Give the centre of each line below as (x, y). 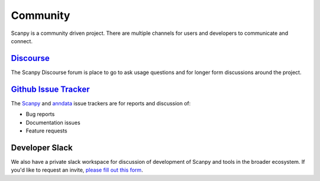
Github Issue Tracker (50, 89)
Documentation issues (53, 122)
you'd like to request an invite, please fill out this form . (77, 170)
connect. (22, 41)
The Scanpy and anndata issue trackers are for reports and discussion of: (101, 103)
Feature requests (47, 131)
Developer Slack (42, 148)
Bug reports (40, 114)
